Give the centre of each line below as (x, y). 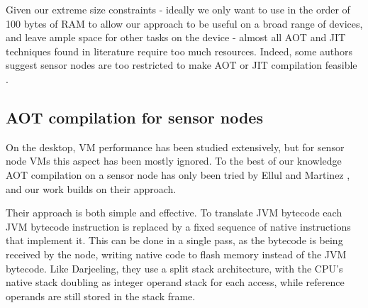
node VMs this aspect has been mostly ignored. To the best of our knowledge (174, 161)
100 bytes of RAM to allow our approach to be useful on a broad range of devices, (184, 23)
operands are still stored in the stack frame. (101, 296)
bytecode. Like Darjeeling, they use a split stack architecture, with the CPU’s (174, 268)
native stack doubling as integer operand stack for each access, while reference (175, 282)
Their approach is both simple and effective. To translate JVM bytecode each (174, 213)
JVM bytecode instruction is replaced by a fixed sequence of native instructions (178, 226)
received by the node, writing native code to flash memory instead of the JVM (176, 254)
